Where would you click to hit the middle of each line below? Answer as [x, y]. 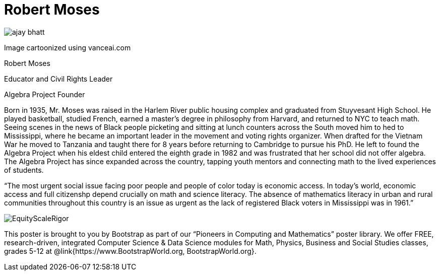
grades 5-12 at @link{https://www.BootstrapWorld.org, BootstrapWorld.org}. [130, 251]
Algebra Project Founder [45, 94]
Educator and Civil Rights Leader [58, 79]
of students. [24, 170]
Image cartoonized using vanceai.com [68, 47]
